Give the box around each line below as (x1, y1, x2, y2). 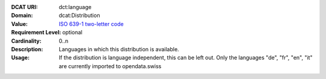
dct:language (59, 4, 92, 10)
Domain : (11, 12, 33, 19)
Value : (11, 20, 28, 27)
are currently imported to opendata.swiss (59, 62, 162, 69)
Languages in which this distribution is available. (59, 45, 179, 52)
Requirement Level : (11, 29, 62, 36)
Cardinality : (11, 37, 42, 45)
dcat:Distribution (59, 12, 100, 19)
